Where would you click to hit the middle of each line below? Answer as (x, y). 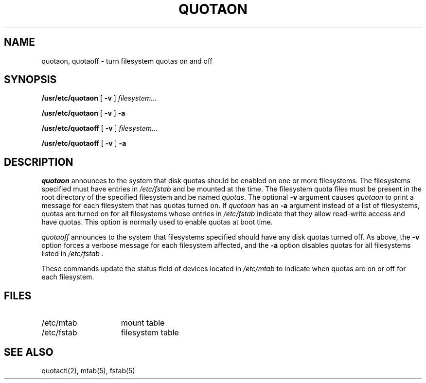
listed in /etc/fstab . (72, 254)
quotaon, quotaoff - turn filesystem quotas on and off (127, 61)
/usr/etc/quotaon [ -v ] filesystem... (99, 98)
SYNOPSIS (30, 80)
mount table (143, 323)
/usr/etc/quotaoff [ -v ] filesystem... (100, 128)
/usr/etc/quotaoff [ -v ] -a (84, 143)
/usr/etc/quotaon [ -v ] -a (83, 113)
